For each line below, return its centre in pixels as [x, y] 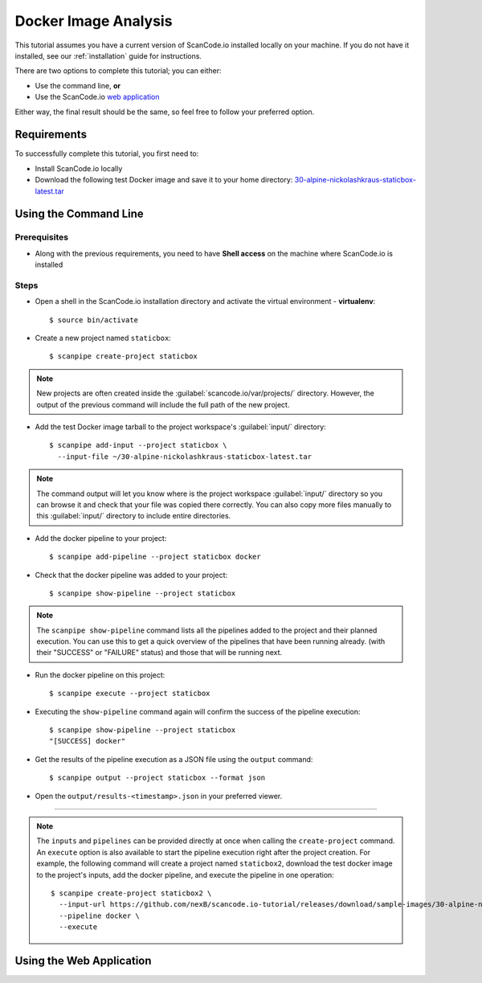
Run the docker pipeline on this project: [100, 674]
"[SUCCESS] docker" [88, 741]
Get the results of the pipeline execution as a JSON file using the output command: [174, 759]
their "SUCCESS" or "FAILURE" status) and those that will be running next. [159, 653]
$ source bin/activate [94, 320]
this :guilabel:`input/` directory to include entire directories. [134, 516]
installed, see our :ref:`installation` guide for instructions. [108, 55]
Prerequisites [41, 237]
